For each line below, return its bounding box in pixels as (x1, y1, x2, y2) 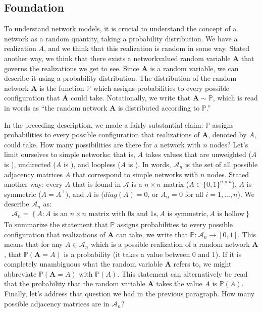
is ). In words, (128, 159, 171, 169)
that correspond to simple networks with (72, 169, 198, 179)
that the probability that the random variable (4, 278, 145, 289)
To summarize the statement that (4, 219, 108, 229)
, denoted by (208, 129, 247, 140)
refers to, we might (173, 258, 232, 269)
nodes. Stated (207, 169, 249, 179)
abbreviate (4, 268, 37, 279)
